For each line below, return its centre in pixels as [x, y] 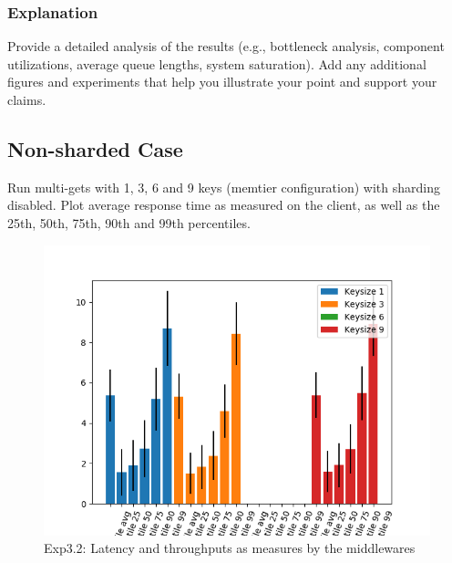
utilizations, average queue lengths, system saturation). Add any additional [217, 63]
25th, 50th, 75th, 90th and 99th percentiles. [129, 222]
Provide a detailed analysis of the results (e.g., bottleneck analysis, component [226, 46]
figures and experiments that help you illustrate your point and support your [222, 82]
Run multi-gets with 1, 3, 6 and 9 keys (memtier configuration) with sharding [224, 187]
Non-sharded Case [95, 148]
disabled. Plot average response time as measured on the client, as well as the [224, 205]
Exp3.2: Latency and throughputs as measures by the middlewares [230, 548]
